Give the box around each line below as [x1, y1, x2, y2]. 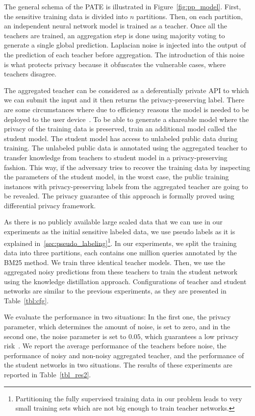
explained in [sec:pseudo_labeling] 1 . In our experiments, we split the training [4, 236, 237, 248]
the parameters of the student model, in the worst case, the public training [4, 171, 229, 182]
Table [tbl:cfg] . [4, 295, 49, 305]
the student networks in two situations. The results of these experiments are [4, 360, 232, 370]
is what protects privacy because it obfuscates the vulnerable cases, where [4, 59, 226, 69]
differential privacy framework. [4, 200, 96, 210]
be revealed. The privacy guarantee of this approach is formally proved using [4, 191, 234, 201]
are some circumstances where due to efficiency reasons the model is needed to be [4, 104, 249, 114]
